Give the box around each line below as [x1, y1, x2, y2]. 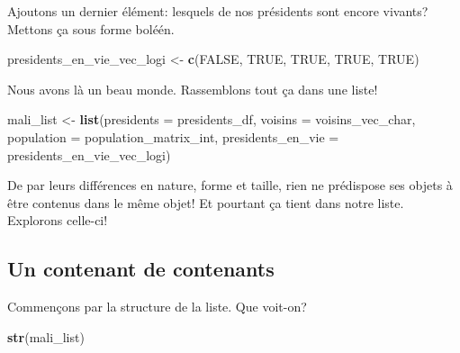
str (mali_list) [7, 327, 85, 346]
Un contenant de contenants [7, 255, 275, 283]
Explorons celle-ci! [7, 211, 108, 230]
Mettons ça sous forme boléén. [7, 19, 175, 38]
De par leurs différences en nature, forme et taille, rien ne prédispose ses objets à [7, 176, 453, 195]
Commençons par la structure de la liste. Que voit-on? [7, 297, 307, 316]
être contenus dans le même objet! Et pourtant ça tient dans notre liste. [7, 193, 404, 212]
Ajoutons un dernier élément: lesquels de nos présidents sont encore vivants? [7, 2, 428, 20]
